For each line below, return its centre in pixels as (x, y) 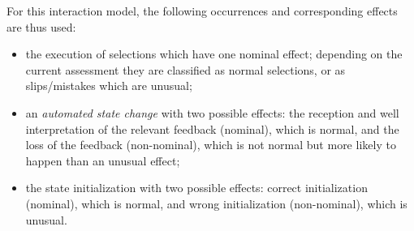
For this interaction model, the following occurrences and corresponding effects (202, 11)
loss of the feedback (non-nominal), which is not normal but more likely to (211, 145)
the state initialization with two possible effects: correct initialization (196, 188)
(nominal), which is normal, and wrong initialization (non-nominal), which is (216, 203)
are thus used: (41, 26)
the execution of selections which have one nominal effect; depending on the (214, 54)
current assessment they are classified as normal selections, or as (185, 69)
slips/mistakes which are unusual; (109, 86)
